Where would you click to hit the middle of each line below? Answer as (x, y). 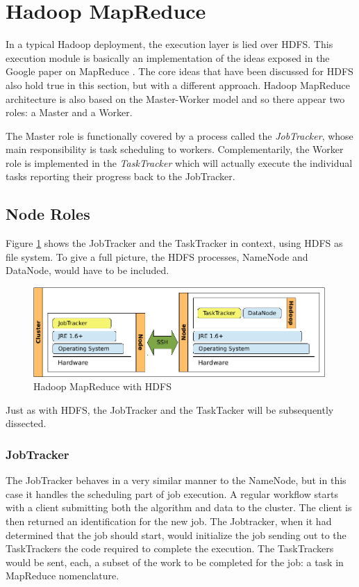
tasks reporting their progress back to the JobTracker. (120, 176)
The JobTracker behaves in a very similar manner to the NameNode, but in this (176, 480)
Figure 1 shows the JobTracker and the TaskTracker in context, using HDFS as (174, 243)
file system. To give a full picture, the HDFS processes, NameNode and (157, 256)
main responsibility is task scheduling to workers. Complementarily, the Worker (175, 149)
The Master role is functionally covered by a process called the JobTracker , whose (179, 135)
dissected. (26, 423)
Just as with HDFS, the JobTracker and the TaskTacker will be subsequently (170, 409)
